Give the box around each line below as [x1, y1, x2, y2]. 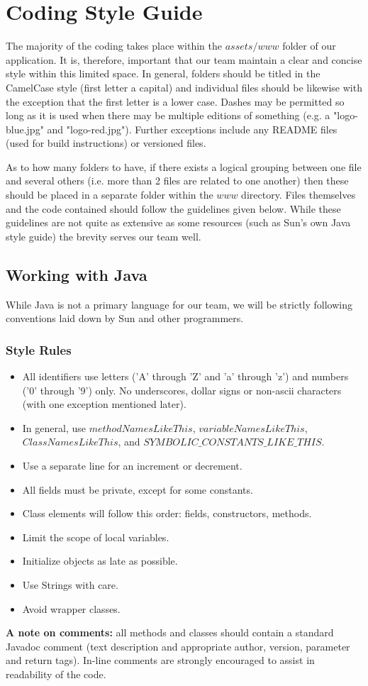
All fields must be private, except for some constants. [22, 482, 253, 497]
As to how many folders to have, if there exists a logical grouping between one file [6, 159, 362, 174]
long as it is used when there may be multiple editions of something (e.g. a [6, 108, 330, 123]
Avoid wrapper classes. [22, 601, 121, 616]
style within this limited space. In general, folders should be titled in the [6, 66, 320, 81]
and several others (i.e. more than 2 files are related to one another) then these [6, 173, 349, 188]
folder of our [282, 38, 336, 53]
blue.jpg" [6, 121, 44, 136]
